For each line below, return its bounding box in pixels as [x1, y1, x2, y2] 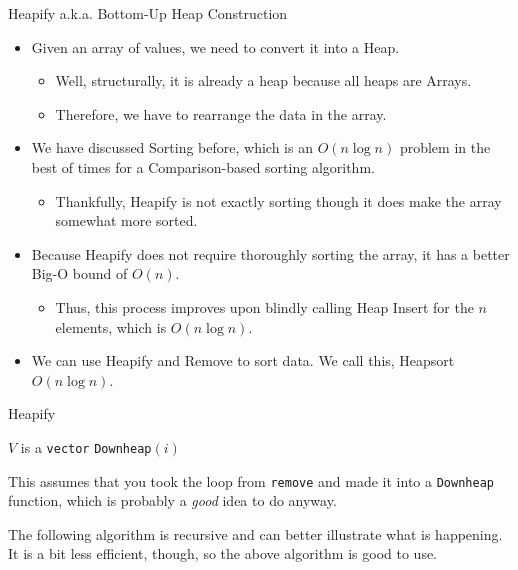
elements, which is [55, 316, 167, 337]
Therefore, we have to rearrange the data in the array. [55, 103, 387, 124]
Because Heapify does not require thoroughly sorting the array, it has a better [31, 243, 510, 264]
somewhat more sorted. [55, 210, 198, 231]
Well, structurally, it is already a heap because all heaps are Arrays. [55, 70, 472, 91]
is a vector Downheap [20, 436, 152, 457]
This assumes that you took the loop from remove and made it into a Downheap [8, 470, 494, 491]
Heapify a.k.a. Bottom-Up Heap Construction [8, 3, 288, 23]
